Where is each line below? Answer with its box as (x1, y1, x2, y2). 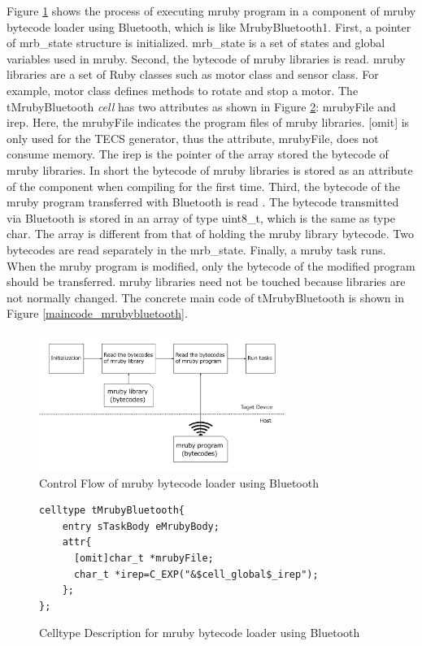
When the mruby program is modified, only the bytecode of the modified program (7, 257, 415, 274)
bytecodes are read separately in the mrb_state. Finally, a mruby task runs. (7, 241, 386, 258)
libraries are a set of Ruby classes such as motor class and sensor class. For (7, 66, 379, 83)
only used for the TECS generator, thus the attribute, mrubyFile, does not (7, 129, 379, 146)
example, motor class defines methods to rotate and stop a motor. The (7, 81, 359, 98)
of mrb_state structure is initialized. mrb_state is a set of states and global (7, 34, 385, 51)
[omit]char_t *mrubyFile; (73, 552, 214, 564)
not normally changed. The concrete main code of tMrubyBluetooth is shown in (7, 288, 404, 306)
